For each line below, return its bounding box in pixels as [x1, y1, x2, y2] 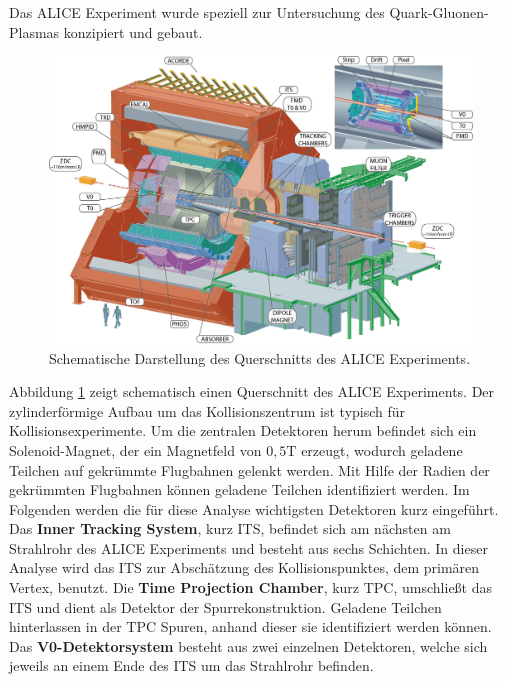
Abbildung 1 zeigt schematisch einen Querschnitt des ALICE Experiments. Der [9, 381, 495, 402]
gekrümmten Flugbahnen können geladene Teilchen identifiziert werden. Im [9, 479, 470, 500]
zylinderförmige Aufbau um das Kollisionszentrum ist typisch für [9, 400, 406, 421]
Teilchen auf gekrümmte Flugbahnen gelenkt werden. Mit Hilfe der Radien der [9, 459, 490, 480]
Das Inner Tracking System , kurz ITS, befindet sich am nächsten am [9, 518, 451, 539]
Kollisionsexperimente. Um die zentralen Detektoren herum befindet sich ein [9, 420, 477, 441]
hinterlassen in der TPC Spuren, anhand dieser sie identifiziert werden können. [9, 616, 492, 637]
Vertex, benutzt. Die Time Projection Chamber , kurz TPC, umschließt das [9, 577, 493, 598]
